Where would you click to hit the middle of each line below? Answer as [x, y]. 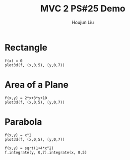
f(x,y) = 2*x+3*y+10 [26, 98]
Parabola [23, 122]
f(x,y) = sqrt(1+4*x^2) [29, 148]
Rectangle [26, 47]
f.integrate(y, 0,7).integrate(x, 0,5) [46, 152]
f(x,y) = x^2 [18, 135]
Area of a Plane [37, 84]
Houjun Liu [83, 22]
